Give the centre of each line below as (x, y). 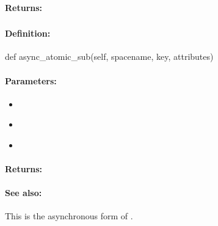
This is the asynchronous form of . (69, 216)
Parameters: (31, 80)
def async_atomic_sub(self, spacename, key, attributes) (109, 56)
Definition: (28, 33)
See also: (24, 193)
